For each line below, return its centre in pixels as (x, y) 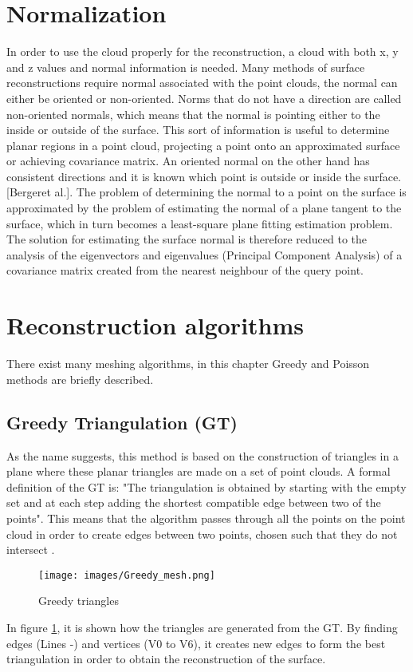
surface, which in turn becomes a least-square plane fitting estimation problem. (200, 223)
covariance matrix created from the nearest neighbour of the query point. (185, 270)
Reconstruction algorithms (155, 325)
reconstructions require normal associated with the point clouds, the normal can (202, 83)
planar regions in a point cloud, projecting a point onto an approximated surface (203, 145)
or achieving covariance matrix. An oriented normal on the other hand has (188, 161)
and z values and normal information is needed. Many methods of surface (186, 67)
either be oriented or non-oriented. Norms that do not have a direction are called (204, 98)
